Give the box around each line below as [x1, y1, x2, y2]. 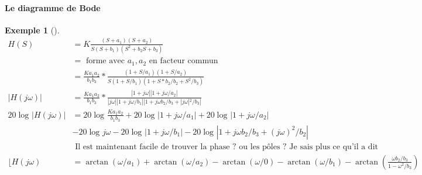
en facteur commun [149, 57, 218, 66]
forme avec [85, 57, 125, 66]
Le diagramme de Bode [5, 1, 101, 13]
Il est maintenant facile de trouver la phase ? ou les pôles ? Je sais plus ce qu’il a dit [75, 142, 378, 151]
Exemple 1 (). [5, 23, 60, 36]
